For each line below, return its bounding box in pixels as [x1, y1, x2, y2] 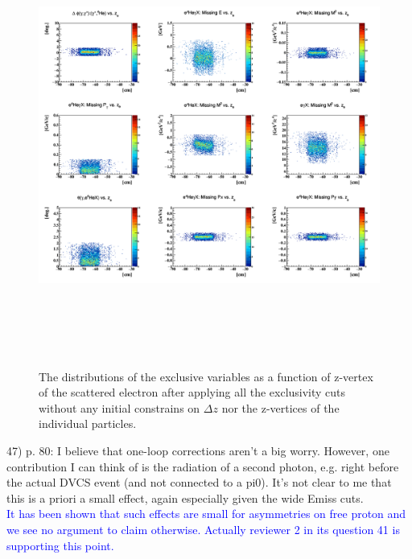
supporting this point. [6, 536, 114, 553]
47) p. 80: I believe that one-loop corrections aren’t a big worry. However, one [6, 442, 389, 458]
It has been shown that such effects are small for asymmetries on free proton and [6, 505, 406, 522]
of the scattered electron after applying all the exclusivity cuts [39, 384, 346, 401]
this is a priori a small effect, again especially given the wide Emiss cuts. [6, 489, 364, 506]
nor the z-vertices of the [221, 399, 340, 416]
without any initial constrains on [39, 399, 200, 416]
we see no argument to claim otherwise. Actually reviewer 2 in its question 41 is [6, 520, 400, 537]
